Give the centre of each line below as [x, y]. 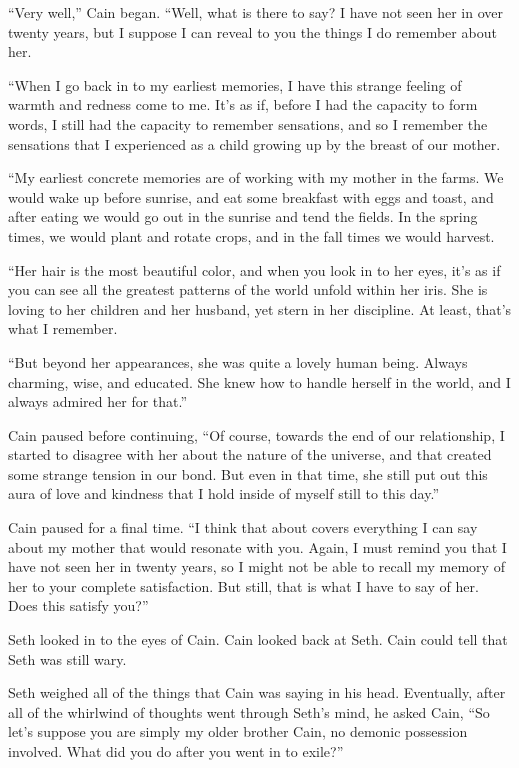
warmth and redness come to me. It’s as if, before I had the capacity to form [243, 104]
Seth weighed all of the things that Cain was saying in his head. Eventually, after [257, 692]
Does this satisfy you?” [78, 605]
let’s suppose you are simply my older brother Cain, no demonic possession [238, 731]
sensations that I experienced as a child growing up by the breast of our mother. [254, 143]
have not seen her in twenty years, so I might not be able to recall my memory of [256, 566]
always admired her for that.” [98, 401]
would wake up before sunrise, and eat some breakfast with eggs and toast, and [251, 196]
